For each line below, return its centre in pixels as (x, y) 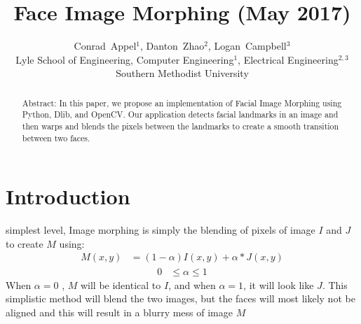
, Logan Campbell (247, 46)
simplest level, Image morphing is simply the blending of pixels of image (161, 230)
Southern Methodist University (182, 73)
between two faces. (56, 138)
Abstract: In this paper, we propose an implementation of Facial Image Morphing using (182, 103)
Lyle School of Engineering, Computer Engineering (125, 59)
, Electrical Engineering (288, 59)
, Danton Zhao (172, 46)
